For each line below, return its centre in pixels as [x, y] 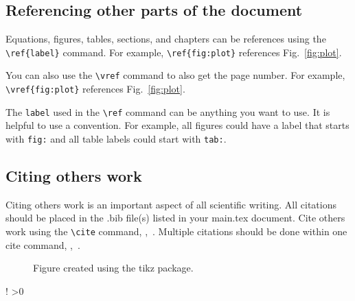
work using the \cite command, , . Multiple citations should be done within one [176, 231]
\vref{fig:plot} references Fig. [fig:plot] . [95, 89]
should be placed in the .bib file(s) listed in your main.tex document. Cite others [175, 218]
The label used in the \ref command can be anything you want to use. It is [168, 111]
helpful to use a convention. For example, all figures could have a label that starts [177, 125]
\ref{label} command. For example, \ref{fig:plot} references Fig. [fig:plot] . [174, 52]
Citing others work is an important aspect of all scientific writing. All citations [171, 204]
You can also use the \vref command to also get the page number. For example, [175, 75]
